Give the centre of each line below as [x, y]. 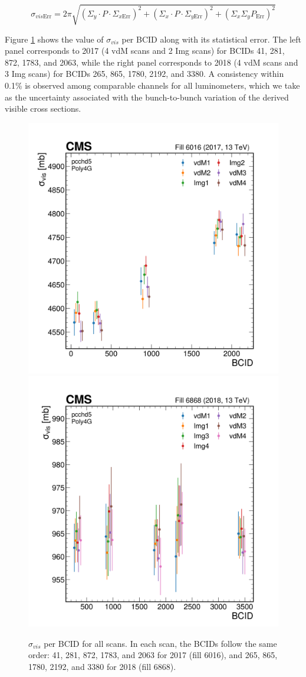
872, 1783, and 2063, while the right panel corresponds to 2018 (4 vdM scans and [152, 62]
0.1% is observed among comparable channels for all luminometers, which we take [152, 85]
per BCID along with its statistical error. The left [211, 39]
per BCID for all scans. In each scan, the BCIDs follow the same [160, 643]
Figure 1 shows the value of [54, 39]
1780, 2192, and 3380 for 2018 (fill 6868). [102, 667]
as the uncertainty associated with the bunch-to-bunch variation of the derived [147, 97]
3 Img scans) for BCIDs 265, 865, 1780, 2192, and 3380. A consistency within [144, 74]
